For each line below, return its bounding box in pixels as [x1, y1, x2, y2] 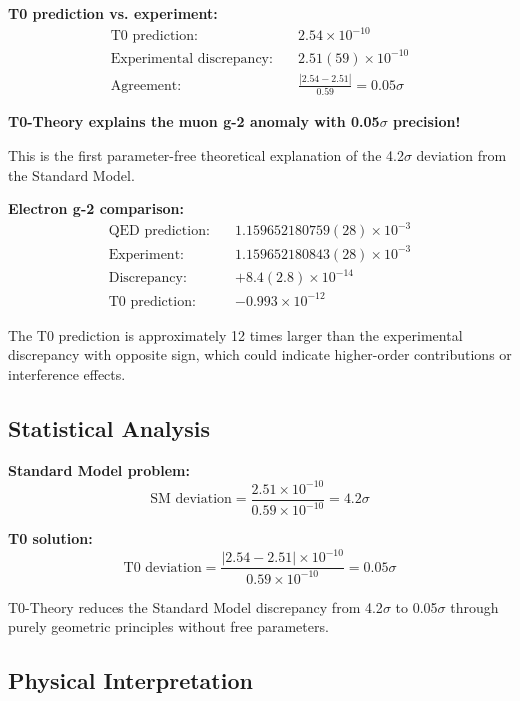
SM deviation [150, 492, 232, 507]
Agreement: [110, 78, 182, 93]
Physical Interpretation [8, 665, 253, 696]
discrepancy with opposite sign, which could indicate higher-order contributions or [8, 344, 512, 365]
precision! [393, 111, 461, 132]
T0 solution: [8, 528, 93, 549]
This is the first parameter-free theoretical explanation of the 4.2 [8, 144, 404, 165]
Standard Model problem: [8, 459, 190, 480]
